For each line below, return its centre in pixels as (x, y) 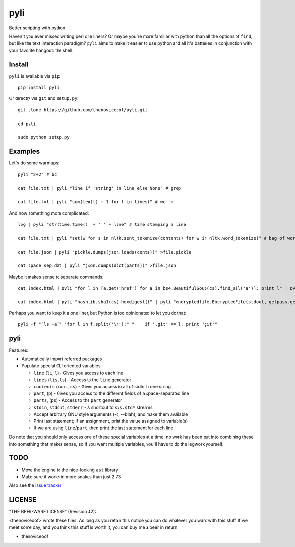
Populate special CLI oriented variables (61, 366)
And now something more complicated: (49, 213)
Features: (19, 350)
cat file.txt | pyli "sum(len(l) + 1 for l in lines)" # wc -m (96, 202)
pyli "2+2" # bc (37, 174)
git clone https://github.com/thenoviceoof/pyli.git (83, 110)
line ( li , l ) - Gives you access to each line (79, 373)
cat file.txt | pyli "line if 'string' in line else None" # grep (100, 188)
